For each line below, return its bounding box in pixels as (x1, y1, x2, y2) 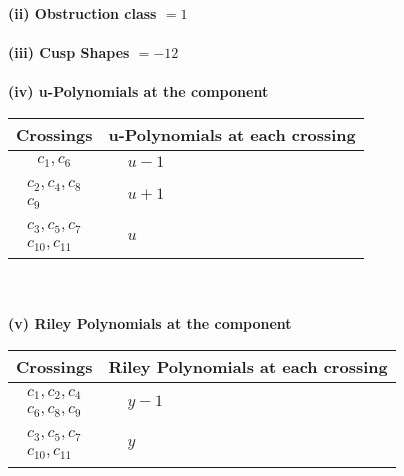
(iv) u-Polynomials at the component (8, 81, 269, 102)
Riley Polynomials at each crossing (108, 355, 388, 379)
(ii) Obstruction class (8, 3, 157, 23)
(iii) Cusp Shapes (8, 42, 130, 63)
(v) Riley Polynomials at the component (8, 313, 292, 334)
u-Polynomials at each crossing (108, 122, 356, 146)
